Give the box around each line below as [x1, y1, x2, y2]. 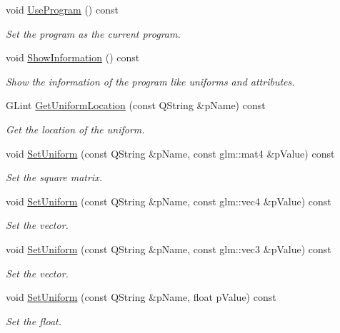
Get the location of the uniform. [6, 121, 145, 136]
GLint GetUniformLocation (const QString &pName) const [6, 98, 266, 113]
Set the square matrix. [6, 170, 102, 185]
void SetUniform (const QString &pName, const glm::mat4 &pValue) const [6, 145, 335, 160]
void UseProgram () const [6, 2, 119, 16]
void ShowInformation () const [6, 50, 140, 65]
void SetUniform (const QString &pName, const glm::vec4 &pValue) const [6, 193, 331, 208]
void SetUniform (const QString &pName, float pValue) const [6, 290, 276, 304]
